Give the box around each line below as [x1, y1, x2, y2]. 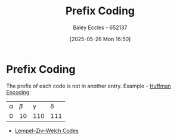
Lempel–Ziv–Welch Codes [14, 127, 79, 134]
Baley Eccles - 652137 [73, 24, 128, 31]
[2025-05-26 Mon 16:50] [69, 35, 131, 42]
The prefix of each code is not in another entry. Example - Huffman [6, 82, 171, 89]
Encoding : [6, 88, 31, 96]
